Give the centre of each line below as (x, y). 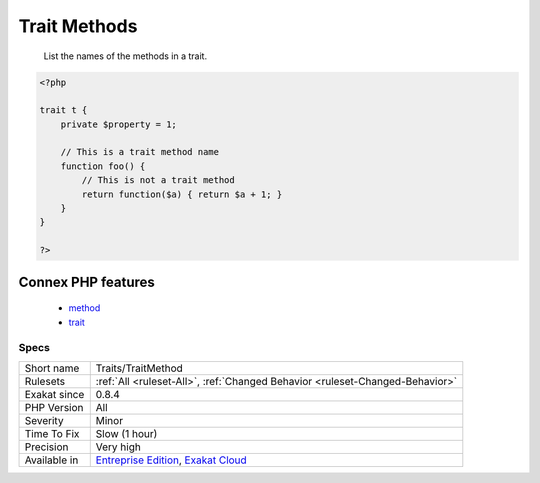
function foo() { (103, 166)
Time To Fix (52, 433)
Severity (44, 420)
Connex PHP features (86, 281)
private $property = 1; (118, 124)
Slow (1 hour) (126, 433)
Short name (52, 368)
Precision (46, 447)
